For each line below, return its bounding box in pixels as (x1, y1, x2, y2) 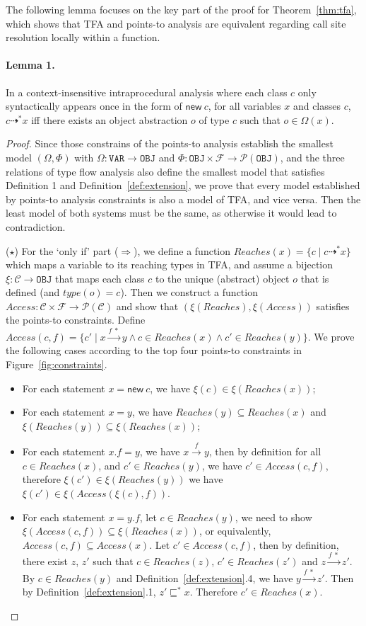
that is (300, 271, 329, 285)
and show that (116, 298, 179, 313)
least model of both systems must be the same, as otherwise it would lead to (6, 205, 337, 220)
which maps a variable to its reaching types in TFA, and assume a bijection (6, 257, 333, 272)
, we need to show (235, 509, 312, 524)
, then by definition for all (208, 444, 321, 459)
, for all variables (208, 98, 281, 113)
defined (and (6, 285, 60, 300)
